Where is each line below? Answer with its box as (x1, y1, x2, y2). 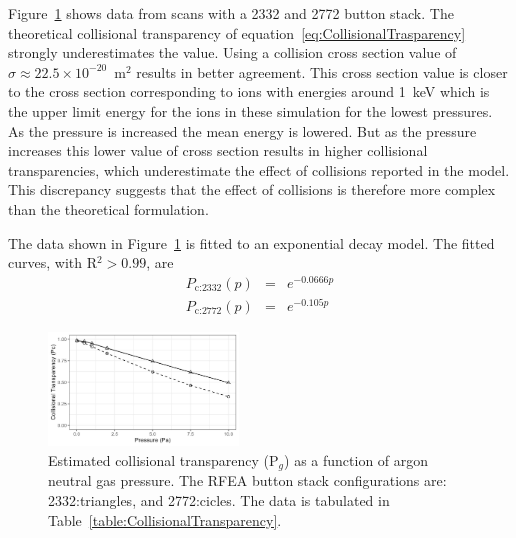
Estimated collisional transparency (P (48, 449, 279, 470)
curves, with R (8, 252, 97, 273)
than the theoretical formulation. (8, 198, 209, 219)
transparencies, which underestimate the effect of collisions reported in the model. (8, 159, 510, 180)
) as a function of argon (284, 449, 429, 470)
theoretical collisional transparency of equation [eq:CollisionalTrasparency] (8, 22, 466, 43)
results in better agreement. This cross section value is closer (136, 61, 508, 82)
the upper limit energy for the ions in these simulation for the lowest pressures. (8, 100, 493, 121)
